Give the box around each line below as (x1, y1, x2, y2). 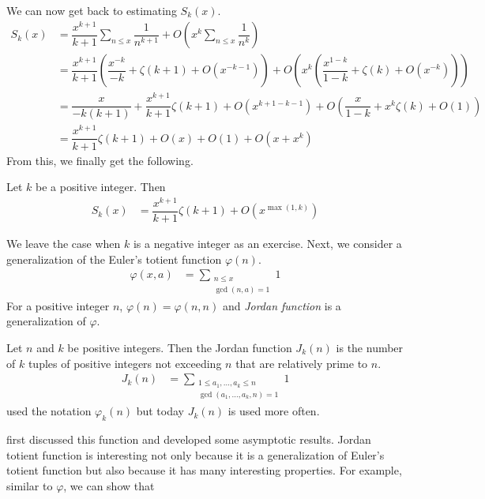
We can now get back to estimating (6, 2, 177, 18)
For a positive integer (6, 297, 110, 313)
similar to (6, 477, 53, 493)
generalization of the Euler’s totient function (6, 250, 222, 267)
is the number (336, 339, 404, 355)
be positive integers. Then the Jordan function (67, 339, 292, 355)
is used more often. (227, 403, 320, 419)
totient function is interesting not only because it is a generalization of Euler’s (6, 446, 385, 463)
